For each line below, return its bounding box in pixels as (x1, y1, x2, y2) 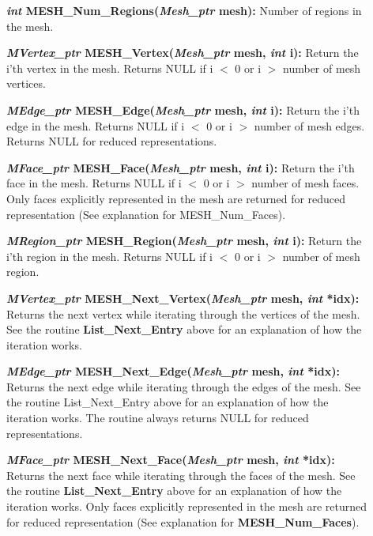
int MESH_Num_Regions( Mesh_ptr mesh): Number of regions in (6, 2, 362, 18)
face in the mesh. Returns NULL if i (6, 175, 182, 191)
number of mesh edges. (254, 117, 365, 134)
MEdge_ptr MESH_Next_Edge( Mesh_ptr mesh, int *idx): (6, 363, 340, 379)
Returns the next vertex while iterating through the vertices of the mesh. (6, 305, 360, 322)
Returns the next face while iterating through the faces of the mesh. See (6, 466, 356, 483)
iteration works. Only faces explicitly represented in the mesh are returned (6, 498, 367, 515)
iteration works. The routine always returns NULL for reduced (6, 410, 309, 426)
